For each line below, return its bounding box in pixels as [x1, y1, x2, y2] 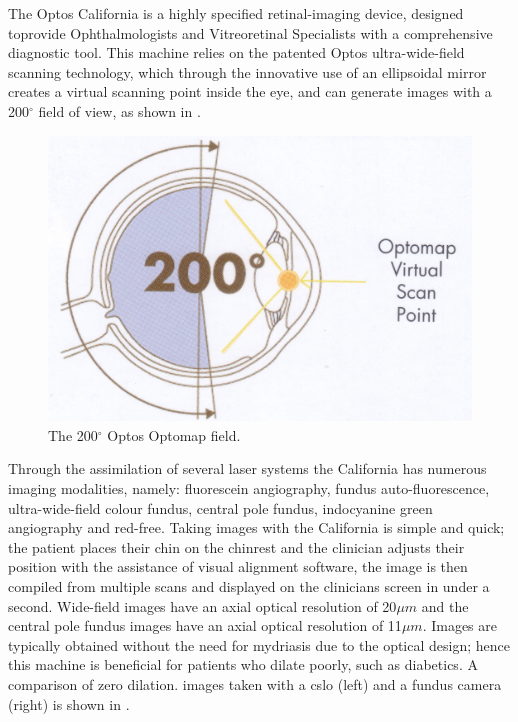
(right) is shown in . [8, 693, 130, 714]
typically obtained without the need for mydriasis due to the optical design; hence [8, 634, 510, 655]
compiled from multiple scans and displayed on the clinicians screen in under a [8, 576, 490, 597]
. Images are [422, 615, 497, 636]
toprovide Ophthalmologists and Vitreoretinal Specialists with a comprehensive [8, 22, 493, 43]
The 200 [48, 424, 98, 445]
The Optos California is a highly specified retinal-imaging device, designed [8, 3, 464, 23]
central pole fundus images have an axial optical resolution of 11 [8, 615, 402, 636]
